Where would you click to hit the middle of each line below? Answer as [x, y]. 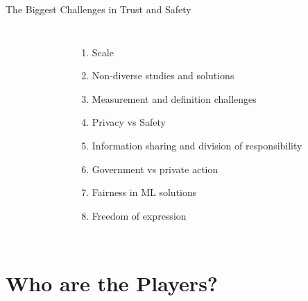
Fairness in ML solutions [144, 192]
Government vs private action [155, 169]
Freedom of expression [139, 215]
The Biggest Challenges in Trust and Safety [99, 9]
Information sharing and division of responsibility [197, 145]
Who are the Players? [112, 283]
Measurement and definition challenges [174, 98]
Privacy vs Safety [129, 122]
